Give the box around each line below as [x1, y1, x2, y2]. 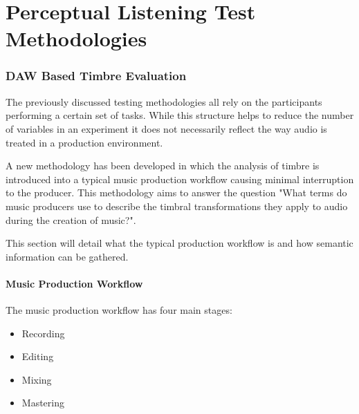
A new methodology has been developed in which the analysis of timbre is [6, 158, 320, 173]
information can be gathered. [6, 249, 129, 263]
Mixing [21, 372, 52, 386]
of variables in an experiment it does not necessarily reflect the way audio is [6, 121, 327, 135]
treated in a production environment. [6, 135, 163, 149]
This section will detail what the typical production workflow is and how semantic [6, 236, 353, 250]
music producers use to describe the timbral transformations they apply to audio [6, 198, 348, 213]
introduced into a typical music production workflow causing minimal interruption [6, 171, 354, 186]
